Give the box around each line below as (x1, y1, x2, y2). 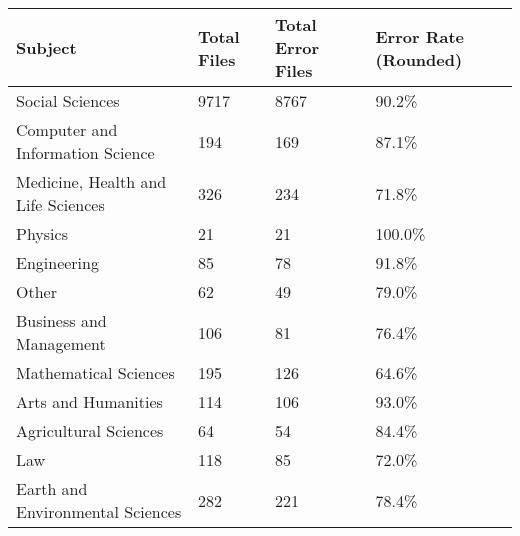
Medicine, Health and (16, 170, 167, 193)
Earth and (16, 477, 88, 500)
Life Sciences (16, 193, 105, 216)
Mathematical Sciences (16, 361, 175, 384)
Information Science (16, 141, 155, 164)
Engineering (16, 251, 99, 274)
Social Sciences (16, 89, 120, 112)
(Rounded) (375, 47, 463, 71)
